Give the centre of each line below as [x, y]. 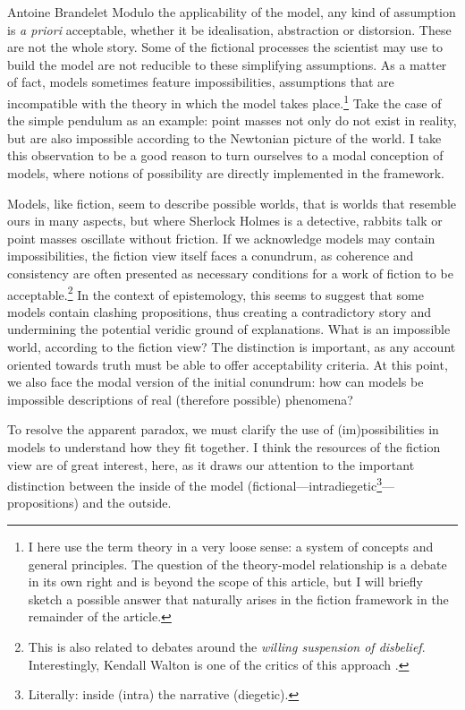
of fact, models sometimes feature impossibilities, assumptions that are [201, 82]
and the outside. [127, 503]
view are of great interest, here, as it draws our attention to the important [211, 464]
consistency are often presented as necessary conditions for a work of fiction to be [230, 273]
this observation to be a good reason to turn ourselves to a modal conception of [225, 155]
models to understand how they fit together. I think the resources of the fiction [224, 446]
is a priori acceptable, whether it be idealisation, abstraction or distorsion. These [229, 29]
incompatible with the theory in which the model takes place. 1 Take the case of [224, 101]
